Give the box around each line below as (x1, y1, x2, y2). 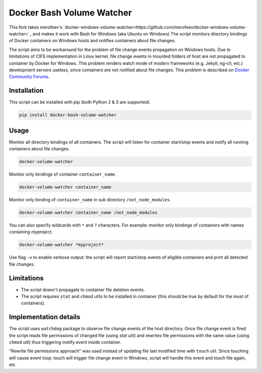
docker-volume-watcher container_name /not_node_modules (19, 210, 158, 215)
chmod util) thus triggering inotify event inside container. (9, 340, 121, 345)
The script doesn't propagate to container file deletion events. (21, 287, 145, 292)
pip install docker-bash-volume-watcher (19, 112, 116, 118)
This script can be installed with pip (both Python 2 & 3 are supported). (9, 99, 151, 105)
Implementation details (9, 313, 81, 321)
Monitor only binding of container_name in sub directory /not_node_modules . (9, 197, 171, 202)
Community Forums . (9, 74, 50, 80)
